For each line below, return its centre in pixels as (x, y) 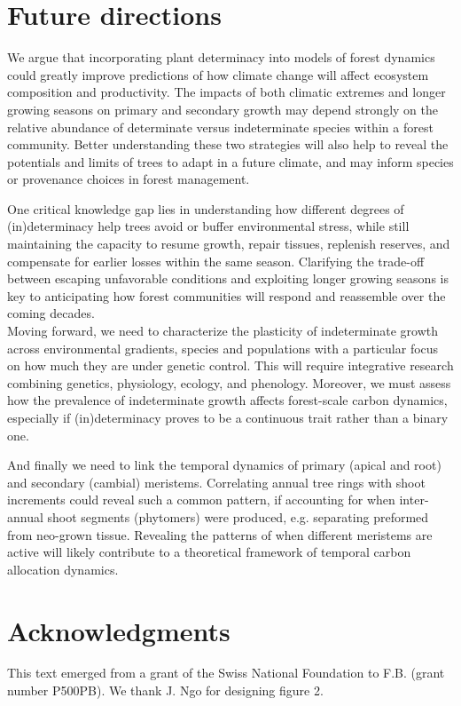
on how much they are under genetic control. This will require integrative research (230, 365)
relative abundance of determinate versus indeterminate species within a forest (220, 127)
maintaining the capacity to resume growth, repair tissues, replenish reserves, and (229, 244)
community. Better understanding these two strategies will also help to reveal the (228, 144)
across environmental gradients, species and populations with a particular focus (223, 348)
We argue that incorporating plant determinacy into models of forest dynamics (221, 57)
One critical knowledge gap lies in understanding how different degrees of (206, 208)
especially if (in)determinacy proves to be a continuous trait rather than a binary (228, 417)
